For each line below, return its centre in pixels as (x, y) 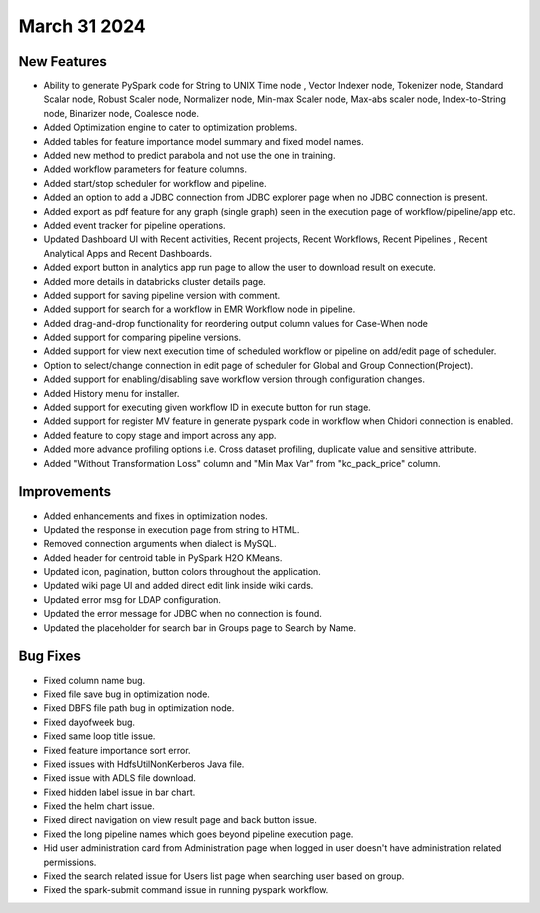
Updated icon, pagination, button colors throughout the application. (182, 572)
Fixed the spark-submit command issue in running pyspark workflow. (186, 890)
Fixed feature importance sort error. (117, 750)
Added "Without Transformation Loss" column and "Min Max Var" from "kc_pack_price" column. (242, 463)
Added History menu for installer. (111, 393)
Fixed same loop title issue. (99, 736)
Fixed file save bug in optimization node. (126, 694)
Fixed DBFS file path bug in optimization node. (139, 708)
